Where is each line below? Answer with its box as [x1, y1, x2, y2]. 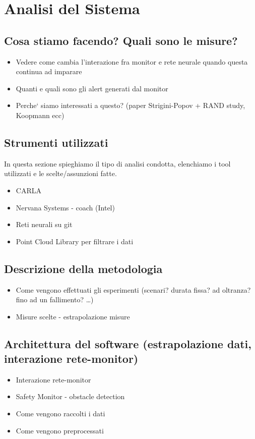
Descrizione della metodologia [4, 260, 163, 276]
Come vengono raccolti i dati [16, 408, 105, 419]
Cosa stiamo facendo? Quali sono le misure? [4, 32, 238, 48]
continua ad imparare [16, 66, 82, 77]
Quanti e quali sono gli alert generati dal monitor [16, 83, 168, 93]
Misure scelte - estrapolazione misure [16, 311, 130, 321]
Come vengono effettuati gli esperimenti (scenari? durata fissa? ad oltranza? [16, 284, 251, 295]
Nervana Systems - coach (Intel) [16, 202, 115, 212]
